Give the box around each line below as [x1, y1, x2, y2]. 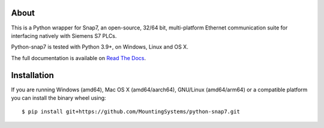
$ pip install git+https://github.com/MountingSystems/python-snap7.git [22, 108, 240, 115]
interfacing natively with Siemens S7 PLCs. [11, 32, 117, 39]
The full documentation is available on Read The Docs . [11, 54, 146, 61]
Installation [11, 70, 54, 81]
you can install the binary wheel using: [11, 94, 106, 102]
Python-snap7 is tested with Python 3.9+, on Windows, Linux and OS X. [11, 43, 188, 50]
